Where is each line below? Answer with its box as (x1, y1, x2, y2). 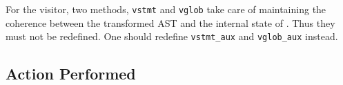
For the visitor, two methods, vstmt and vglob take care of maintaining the (6, 2, 326, 16)
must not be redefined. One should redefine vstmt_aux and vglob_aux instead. (6, 29, 338, 44)
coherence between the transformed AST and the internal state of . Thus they (6, 15, 335, 30)
